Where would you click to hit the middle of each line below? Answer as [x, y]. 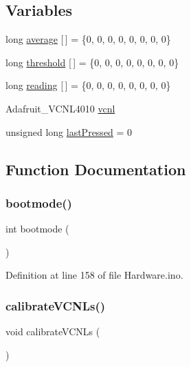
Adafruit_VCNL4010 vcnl [60, 108]
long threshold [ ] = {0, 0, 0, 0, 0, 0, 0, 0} [92, 62]
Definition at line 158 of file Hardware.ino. [94, 275]
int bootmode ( [37, 229]
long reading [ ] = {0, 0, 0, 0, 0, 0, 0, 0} [88, 85]
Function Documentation [96, 169]
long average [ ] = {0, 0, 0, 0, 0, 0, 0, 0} [88, 39]
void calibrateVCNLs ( [53, 331]
